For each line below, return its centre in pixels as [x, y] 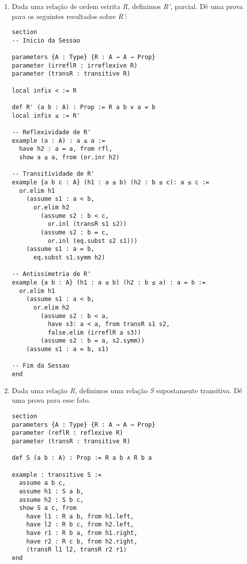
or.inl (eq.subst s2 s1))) [93, 241]
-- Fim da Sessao [41, 366]
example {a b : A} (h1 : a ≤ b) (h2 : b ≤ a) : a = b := [109, 282]
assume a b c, [43, 483]
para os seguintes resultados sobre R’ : [69, 16]
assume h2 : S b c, [51, 500]
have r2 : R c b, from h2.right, [82, 541]
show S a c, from [48, 508]
